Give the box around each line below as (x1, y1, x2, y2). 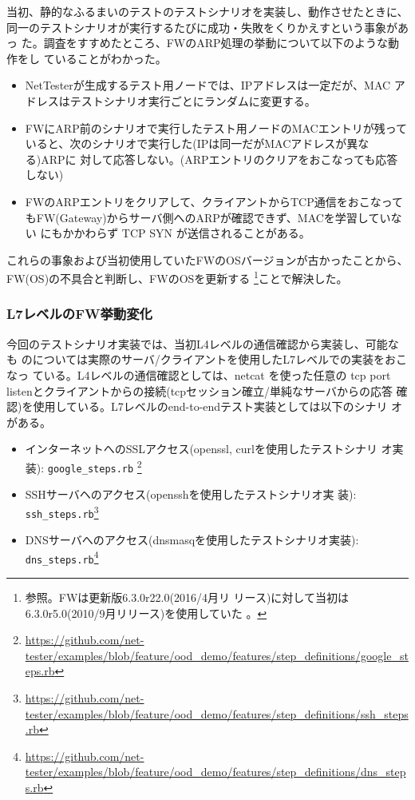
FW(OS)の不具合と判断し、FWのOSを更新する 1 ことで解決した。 (6, 268, 348, 286)
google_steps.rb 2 (47, 456, 142, 475)
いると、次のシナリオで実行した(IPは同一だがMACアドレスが (25, 135, 347, 152)
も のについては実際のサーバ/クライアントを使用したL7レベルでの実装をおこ (6, 351, 408, 368)
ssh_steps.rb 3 (25, 502, 99, 520)
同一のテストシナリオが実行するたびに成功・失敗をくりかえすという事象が (6, 18, 397, 35)
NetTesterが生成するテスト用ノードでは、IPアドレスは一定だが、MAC (25, 77, 391, 94)
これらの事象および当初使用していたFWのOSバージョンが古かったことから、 (6, 251, 409, 268)
